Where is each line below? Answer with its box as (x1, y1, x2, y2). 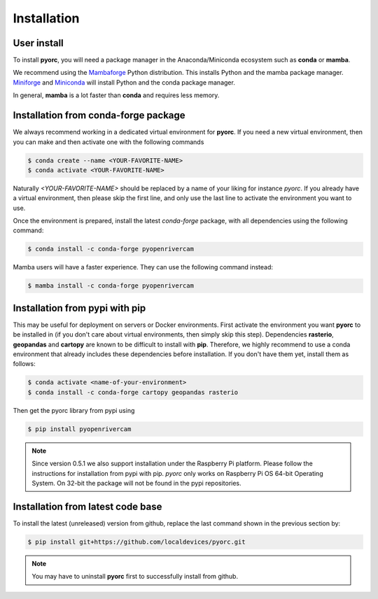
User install (13, 37, 64, 49)
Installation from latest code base (13, 500, 162, 512)
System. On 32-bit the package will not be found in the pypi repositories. (31, 479, 241, 487)
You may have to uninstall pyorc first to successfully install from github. (31, 572, 238, 581)
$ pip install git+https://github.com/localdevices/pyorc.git (27, 537, 246, 546)
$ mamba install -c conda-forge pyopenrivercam (27, 282, 194, 290)
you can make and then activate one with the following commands (13, 137, 204, 146)
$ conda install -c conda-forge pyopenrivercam (27, 245, 194, 253)
